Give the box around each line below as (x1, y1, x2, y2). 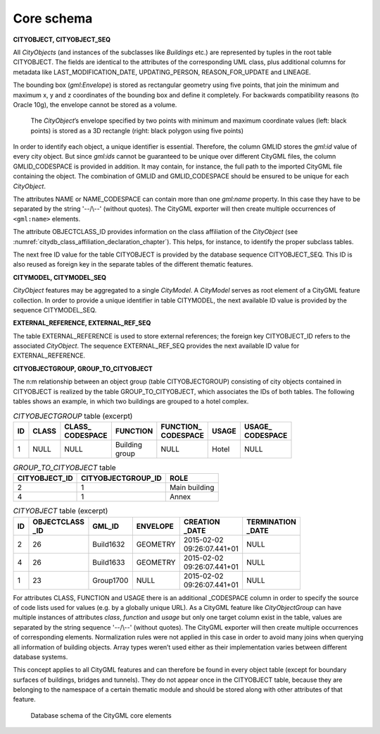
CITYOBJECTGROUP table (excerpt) (13, 411, 133, 421)
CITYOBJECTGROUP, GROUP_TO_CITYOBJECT (13, 364, 153, 373)
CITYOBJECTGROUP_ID (81, 473, 162, 483)
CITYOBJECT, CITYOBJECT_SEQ (13, 35, 111, 44)
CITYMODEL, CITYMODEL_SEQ (13, 273, 107, 281)
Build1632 (92, 539, 125, 549)
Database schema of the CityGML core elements (30, 711, 172, 719)
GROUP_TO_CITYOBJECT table (13, 463, 116, 472)
